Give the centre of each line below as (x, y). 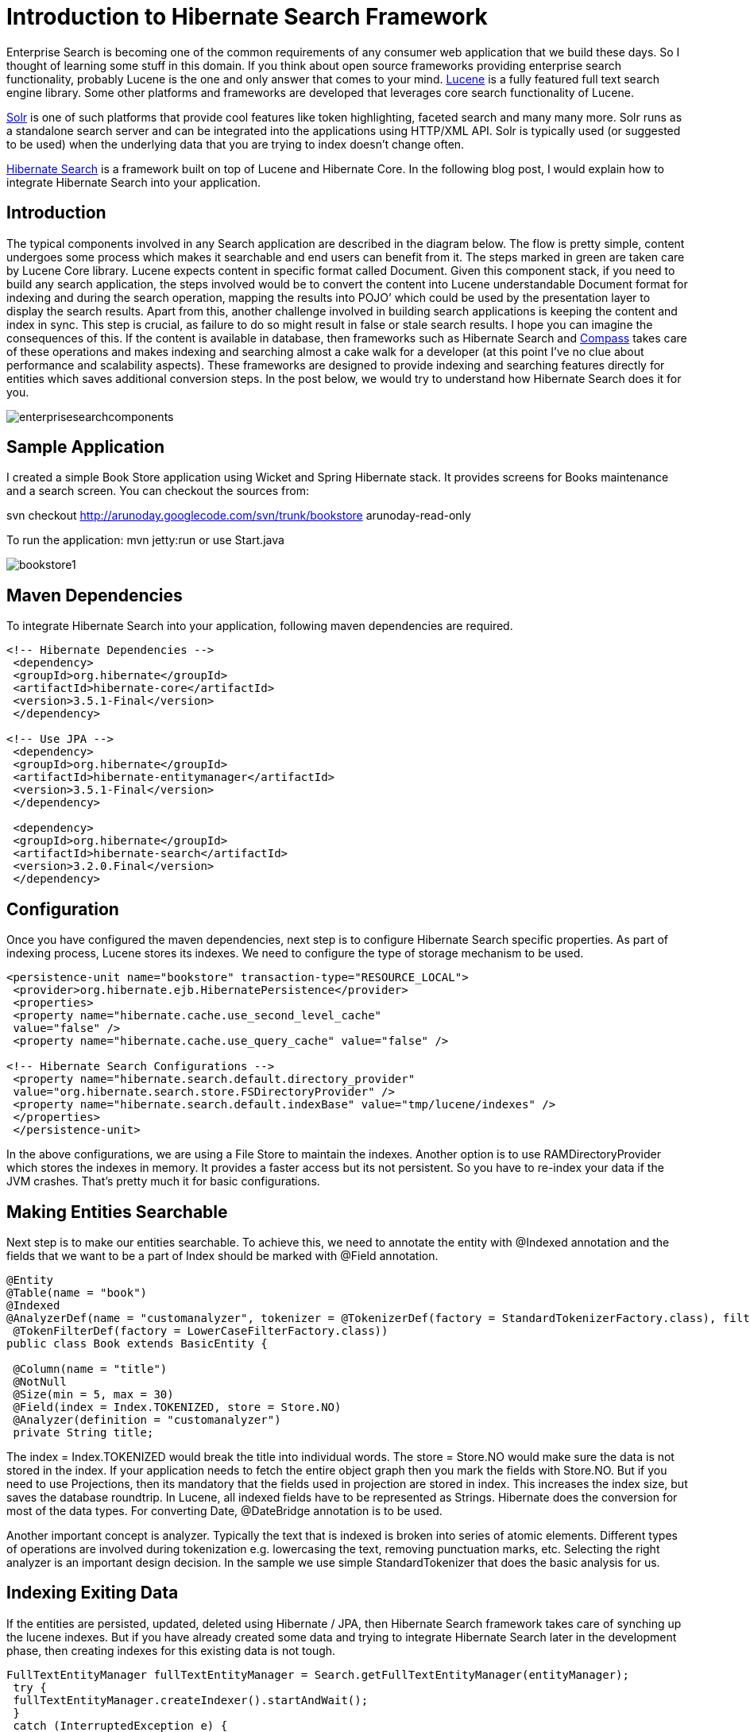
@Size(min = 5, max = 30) (93, 1394)
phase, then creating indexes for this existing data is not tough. (171, 1650)
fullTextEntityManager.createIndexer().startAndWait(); (191, 1700)
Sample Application (86, 447)
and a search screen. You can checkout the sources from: (158, 491)
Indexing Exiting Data (93, 1593)
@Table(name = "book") (77, 1292)
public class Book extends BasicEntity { (137, 1343)
